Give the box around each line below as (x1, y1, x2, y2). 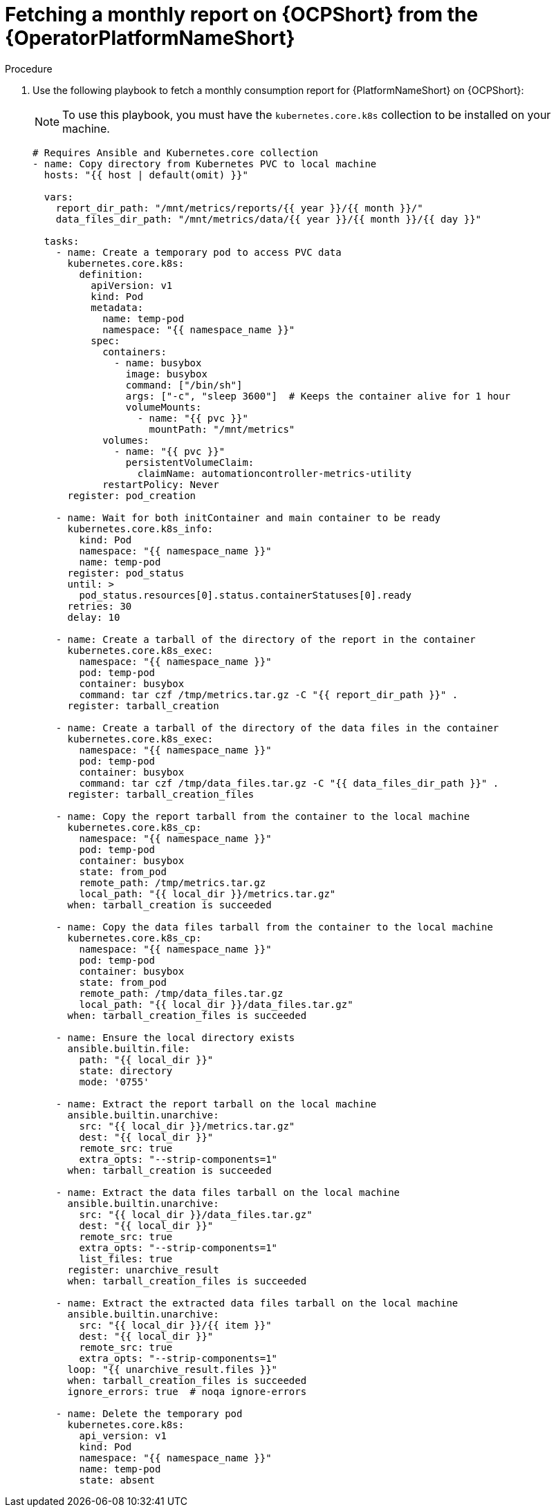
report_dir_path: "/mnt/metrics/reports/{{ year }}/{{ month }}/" (55, 202, 423, 214)
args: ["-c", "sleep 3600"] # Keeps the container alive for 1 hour (125, 390, 511, 402)
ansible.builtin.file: (67, 1042, 190, 1054)
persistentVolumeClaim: (125, 456, 254, 468)
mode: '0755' (79, 1076, 149, 1087)
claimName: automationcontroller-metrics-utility (137, 467, 411, 479)
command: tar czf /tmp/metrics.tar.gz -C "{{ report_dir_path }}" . (79, 689, 458, 700)
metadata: (91, 301, 144, 313)
